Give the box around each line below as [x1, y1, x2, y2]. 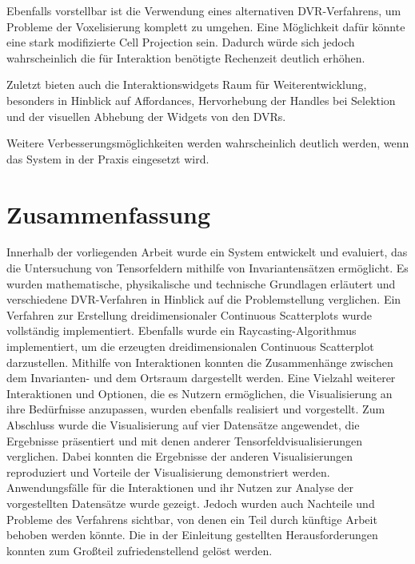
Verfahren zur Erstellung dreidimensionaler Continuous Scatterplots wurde [6, 306, 373, 323]
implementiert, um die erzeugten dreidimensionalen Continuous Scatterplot [6, 338, 374, 355]
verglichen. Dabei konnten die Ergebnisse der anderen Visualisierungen [6, 448, 353, 465]
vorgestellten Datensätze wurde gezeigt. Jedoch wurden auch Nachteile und [6, 494, 375, 511]
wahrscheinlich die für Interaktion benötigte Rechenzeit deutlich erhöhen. [6, 49, 365, 66]
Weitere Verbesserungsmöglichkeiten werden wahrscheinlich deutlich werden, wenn [6, 135, 409, 151]
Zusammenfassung [6, 197, 211, 230]
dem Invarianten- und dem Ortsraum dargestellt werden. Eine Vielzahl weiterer [6, 369, 396, 386]
